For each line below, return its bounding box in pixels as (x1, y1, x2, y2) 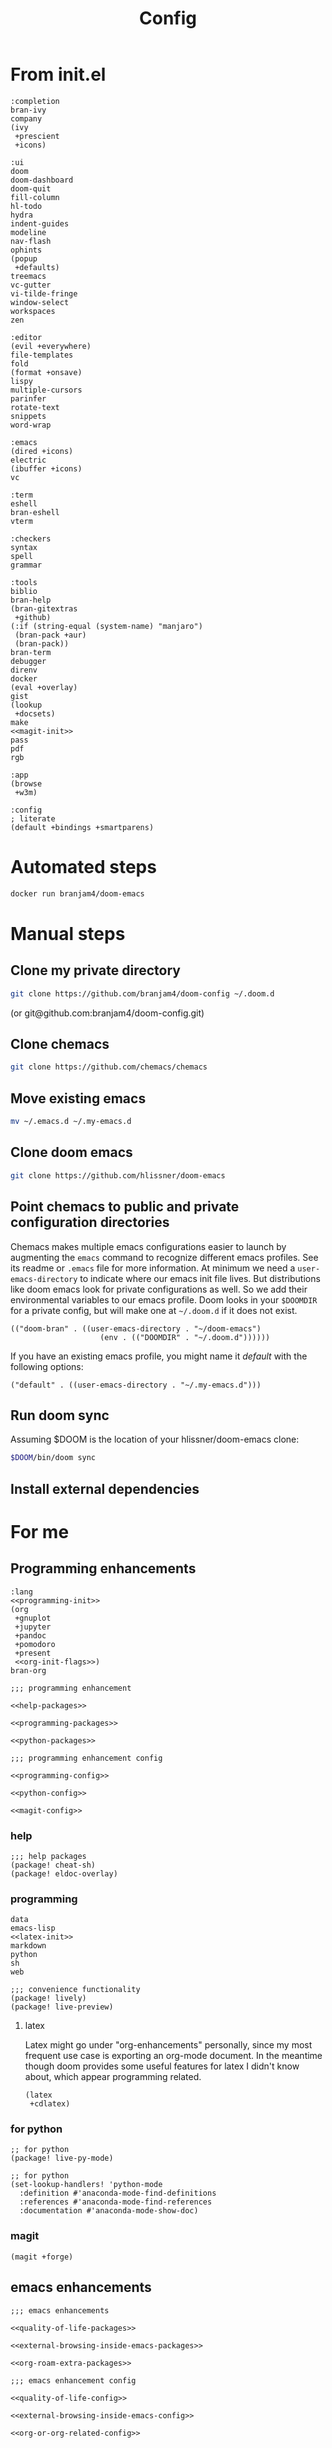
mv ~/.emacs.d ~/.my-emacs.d (10, 1117, 132, 1127)
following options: (10, 1360, 84, 1372)
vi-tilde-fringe (10, 288, 78, 299)
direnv (10, 665, 38, 675)
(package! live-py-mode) (10, 2153, 114, 2164)
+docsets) (14, 708, 56, 719)
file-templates (10, 350, 74, 360)
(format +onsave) (10, 367, 83, 377)
